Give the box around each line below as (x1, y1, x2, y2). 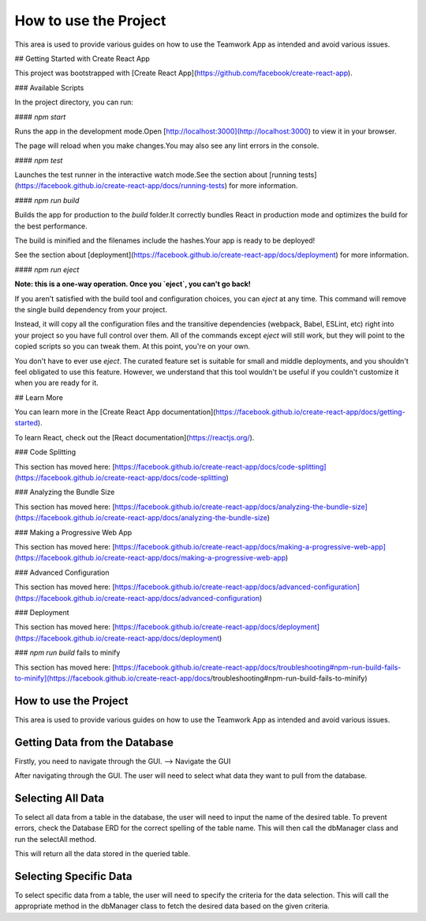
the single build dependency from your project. (14, 304, 167, 314)
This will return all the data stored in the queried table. (14, 849, 191, 859)
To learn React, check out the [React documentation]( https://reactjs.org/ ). (14, 432, 255, 442)
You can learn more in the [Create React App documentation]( (14, 407, 216, 417)
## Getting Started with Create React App (14, 54, 150, 63)
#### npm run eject (14, 265, 80, 274)
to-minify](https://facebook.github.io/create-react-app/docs (14, 673, 211, 683)
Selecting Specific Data (14, 870, 133, 883)
